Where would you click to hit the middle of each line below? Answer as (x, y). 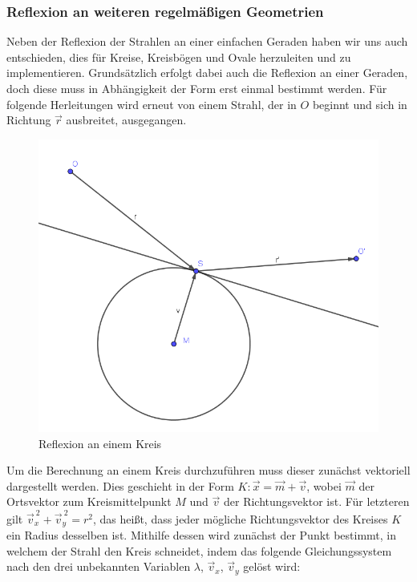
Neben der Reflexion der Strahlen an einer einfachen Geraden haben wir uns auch (207, 41)
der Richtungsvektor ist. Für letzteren (317, 501)
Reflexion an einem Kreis (100, 443)
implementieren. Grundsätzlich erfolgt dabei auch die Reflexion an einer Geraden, (207, 73)
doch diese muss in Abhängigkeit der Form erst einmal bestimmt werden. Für (197, 88)
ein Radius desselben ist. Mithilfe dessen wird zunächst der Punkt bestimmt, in (202, 535)
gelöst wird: (272, 566)
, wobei (324, 485)
